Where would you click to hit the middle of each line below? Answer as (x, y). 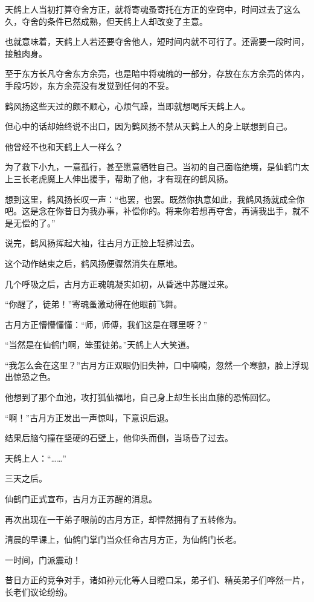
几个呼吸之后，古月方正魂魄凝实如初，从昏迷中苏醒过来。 (119, 283)
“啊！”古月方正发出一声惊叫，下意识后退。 (89, 417)
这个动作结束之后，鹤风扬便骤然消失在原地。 (94, 263)
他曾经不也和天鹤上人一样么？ (64, 146)
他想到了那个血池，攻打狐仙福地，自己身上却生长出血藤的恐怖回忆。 (140, 397)
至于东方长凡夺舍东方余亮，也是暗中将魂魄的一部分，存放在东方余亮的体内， (157, 74)
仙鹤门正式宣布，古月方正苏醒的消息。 (81, 499)
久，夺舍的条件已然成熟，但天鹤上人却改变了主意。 (106, 21)
